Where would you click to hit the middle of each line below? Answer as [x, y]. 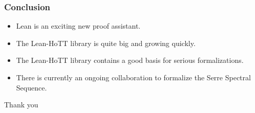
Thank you [21, 105]
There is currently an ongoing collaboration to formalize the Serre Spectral [133, 77]
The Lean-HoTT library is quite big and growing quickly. [106, 43]
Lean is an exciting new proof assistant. [78, 26]
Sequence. [31, 87]
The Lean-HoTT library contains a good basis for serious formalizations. [130, 60]
